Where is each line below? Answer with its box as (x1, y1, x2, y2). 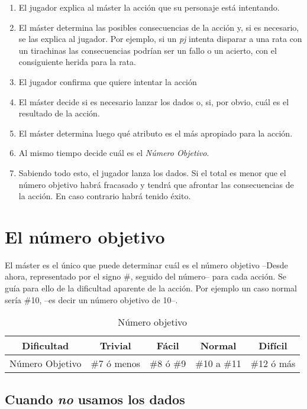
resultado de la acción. (18, 107, 100, 119)
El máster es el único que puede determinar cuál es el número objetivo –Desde (5, 258, 288, 271)
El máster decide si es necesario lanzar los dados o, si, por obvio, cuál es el (18, 95, 289, 108)
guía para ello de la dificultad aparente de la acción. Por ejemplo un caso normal (5, 282, 297, 294)
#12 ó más (250, 356, 296, 371)
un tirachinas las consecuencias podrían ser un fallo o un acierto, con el (18, 44, 277, 56)
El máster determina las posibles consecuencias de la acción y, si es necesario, (18, 21, 299, 33)
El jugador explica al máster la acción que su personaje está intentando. (18, 1, 280, 13)
